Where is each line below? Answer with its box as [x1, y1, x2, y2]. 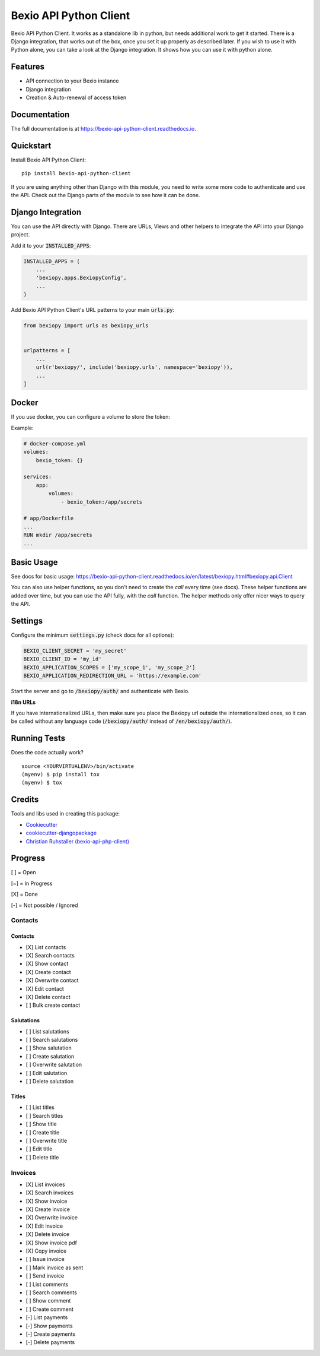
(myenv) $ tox [21, 779, 62, 786]
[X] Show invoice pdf [25, 1239, 77, 1246]
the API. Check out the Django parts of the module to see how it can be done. [11, 192, 201, 198]
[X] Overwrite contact [25, 977, 79, 984]
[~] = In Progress [11, 880, 53, 887]
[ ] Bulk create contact [25, 1001, 81, 1009]
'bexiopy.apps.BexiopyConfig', [36, 274, 127, 282]
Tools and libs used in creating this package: [11, 810, 120, 817]
